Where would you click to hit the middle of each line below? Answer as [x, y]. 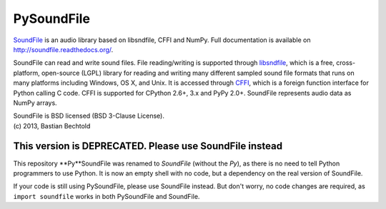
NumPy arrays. [35, 103]
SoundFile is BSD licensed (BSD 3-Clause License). [89, 116]
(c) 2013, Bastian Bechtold [52, 126]
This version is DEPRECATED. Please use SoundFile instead [148, 146]
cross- [346, 63]
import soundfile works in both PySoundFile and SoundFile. [107, 196]
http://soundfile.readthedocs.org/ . [63, 49]
